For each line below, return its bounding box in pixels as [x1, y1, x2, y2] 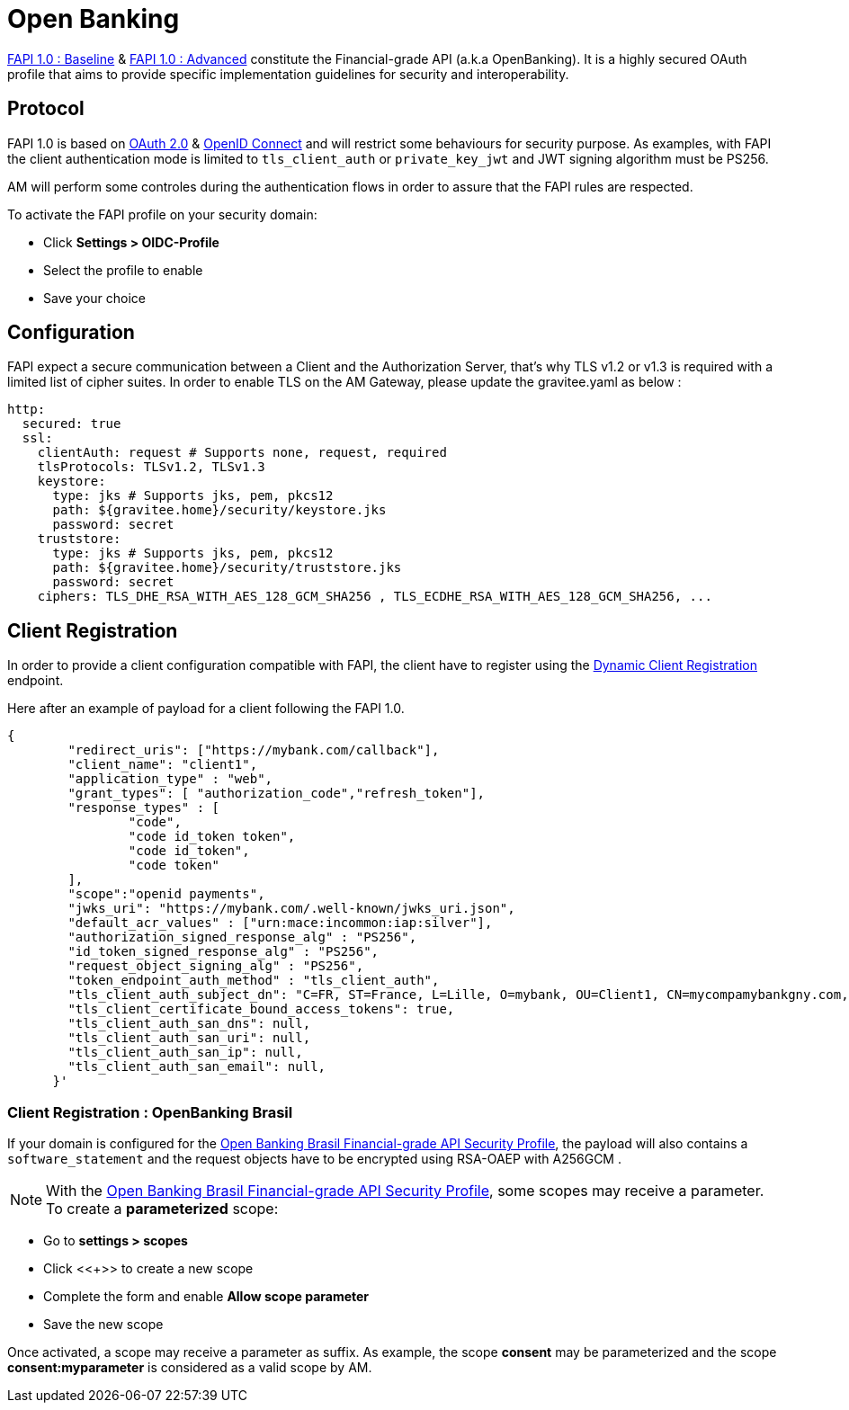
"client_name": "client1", [67, 757, 258, 772]
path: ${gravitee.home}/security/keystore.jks [52, 503, 387, 518]
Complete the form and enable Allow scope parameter [43, 1289, 370, 1305]
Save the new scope [43, 1316, 164, 1333]
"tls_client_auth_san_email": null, [67, 1059, 326, 1075]
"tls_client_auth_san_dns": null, [67, 1016, 311, 1031]
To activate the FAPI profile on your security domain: [7, 206, 317, 222]
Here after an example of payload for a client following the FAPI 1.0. [7, 701, 405, 717]
